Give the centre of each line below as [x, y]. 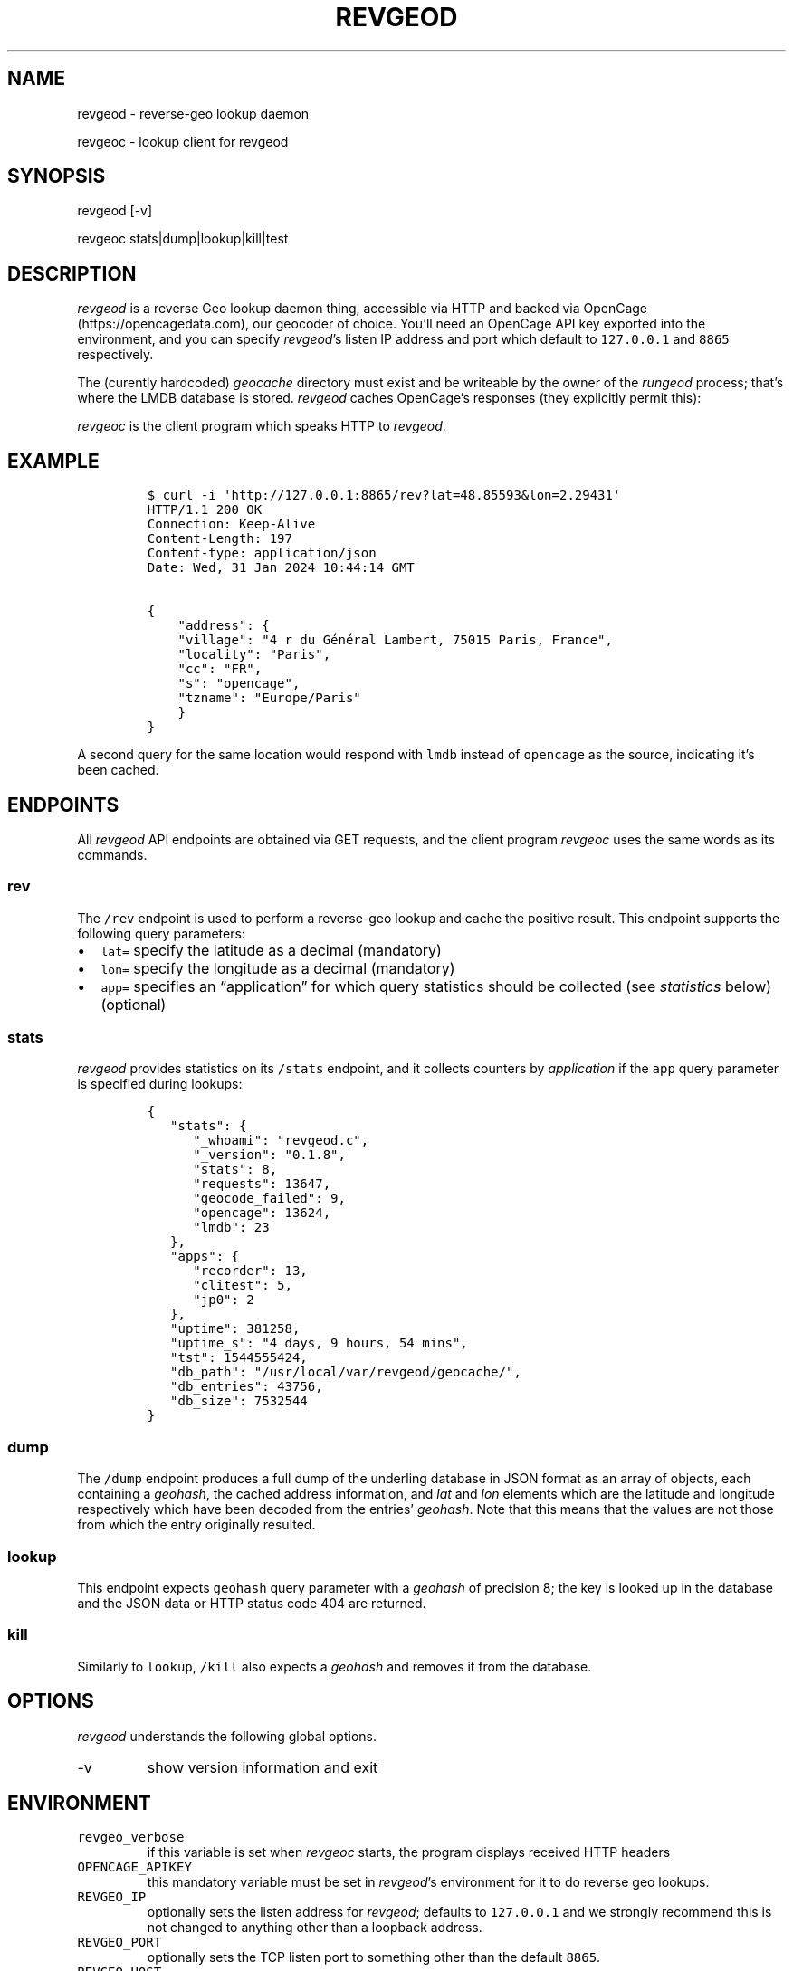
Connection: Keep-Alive [231, 524]
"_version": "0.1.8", [269, 1155]
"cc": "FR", [220, 669]
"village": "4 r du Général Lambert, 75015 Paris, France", [395, 640]
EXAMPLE [53, 461]
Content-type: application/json [262, 553]
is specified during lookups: [160, 1084]
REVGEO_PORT [119, 1942]
